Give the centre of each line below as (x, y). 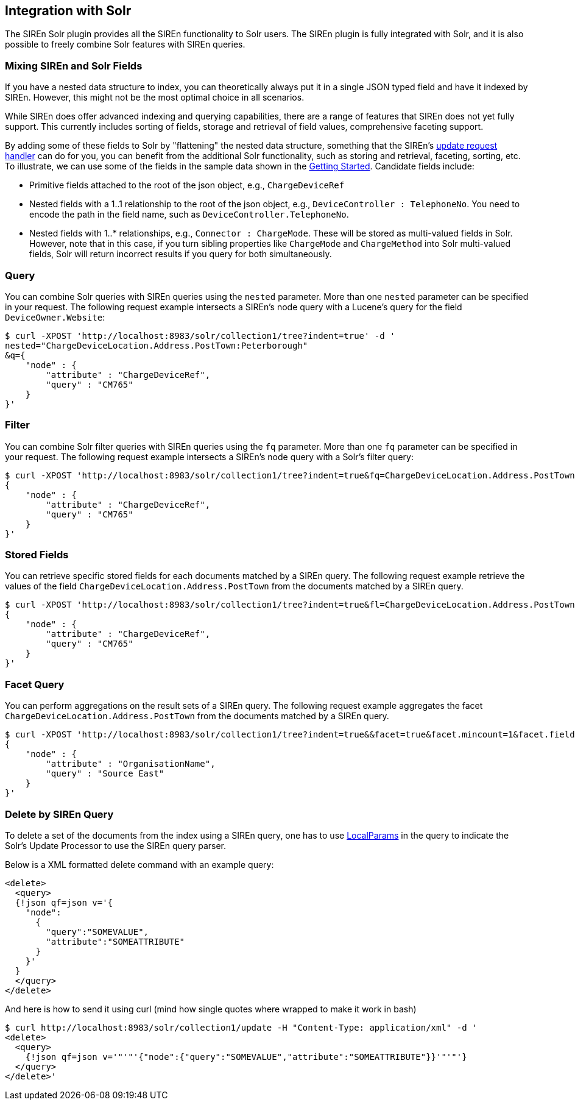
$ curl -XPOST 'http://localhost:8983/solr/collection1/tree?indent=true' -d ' (200, 336)
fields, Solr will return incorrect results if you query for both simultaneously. (181, 254)
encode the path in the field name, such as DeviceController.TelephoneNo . (189, 215)
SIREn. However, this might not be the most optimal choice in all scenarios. (155, 98)
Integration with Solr (68, 11)
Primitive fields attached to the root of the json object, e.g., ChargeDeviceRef (187, 185)
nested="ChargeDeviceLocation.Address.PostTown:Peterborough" (157, 345)
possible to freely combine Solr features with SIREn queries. (125, 44)
